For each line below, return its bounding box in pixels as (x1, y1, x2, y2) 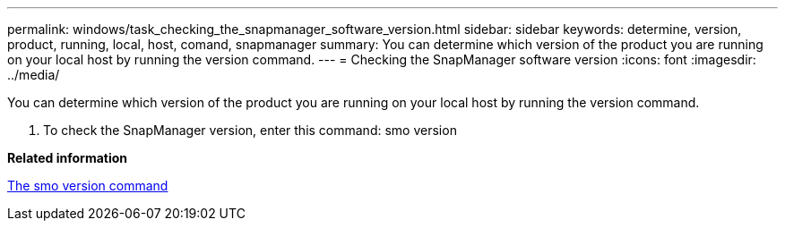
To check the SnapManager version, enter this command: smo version (43, 122, 457, 138)
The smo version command (7, 178, 168, 193)
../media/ (7, 67, 60, 82)
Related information (7, 150, 128, 165)
